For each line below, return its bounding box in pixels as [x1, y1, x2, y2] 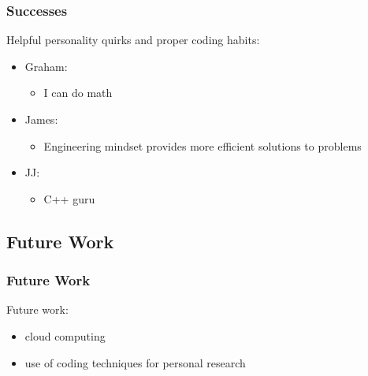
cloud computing [24, 327, 106, 344]
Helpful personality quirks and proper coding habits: [6, 32, 260, 48]
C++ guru [43, 190, 95, 207]
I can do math [43, 84, 113, 101]
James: [24, 111, 58, 127]
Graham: [24, 58, 68, 74]
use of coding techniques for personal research [24, 354, 246, 370]
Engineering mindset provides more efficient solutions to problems [43, 137, 362, 154]
